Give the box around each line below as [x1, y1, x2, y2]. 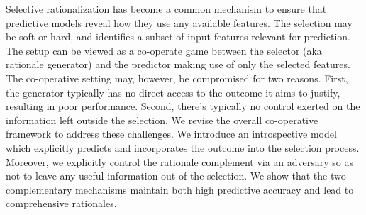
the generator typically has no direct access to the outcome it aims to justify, [6, 84, 340, 99]
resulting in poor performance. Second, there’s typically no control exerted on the [6, 99, 360, 114]
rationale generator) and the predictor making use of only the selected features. [6, 57, 350, 72]
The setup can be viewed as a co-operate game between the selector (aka [6, 43, 322, 57]
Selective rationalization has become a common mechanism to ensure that [6, 1, 327, 16]
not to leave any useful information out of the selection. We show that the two [6, 168, 346, 183]
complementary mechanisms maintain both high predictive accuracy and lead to [6, 182, 354, 197]
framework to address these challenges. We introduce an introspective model [6, 126, 337, 141]
